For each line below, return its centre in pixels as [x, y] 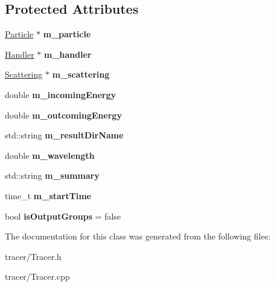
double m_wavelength [50, 155]
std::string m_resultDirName [64, 135]
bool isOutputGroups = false [63, 216]
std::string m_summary [52, 175]
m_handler [68, 54]
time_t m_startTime [48, 195]
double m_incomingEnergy [61, 94]
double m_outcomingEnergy [64, 115]
